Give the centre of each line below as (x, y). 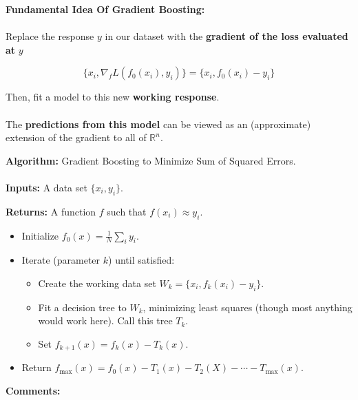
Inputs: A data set (46, 187)
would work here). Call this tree (105, 320)
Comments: (33, 390)
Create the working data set (97, 283)
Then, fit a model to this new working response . (113, 97)
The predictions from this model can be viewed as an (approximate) (158, 124)
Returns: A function (51, 211)
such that (127, 211)
